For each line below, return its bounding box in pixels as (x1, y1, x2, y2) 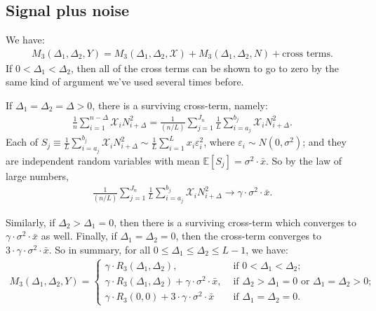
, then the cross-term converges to (175, 228, 322, 243)
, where (203, 134, 235, 149)
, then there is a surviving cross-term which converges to (114, 214, 357, 229)
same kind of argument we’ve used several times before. (6, 74, 244, 89)
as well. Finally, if (41, 228, 117, 243)
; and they (302, 134, 347, 149)
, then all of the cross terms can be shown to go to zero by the (71, 60, 339, 75)
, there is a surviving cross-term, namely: (92, 98, 268, 113)
